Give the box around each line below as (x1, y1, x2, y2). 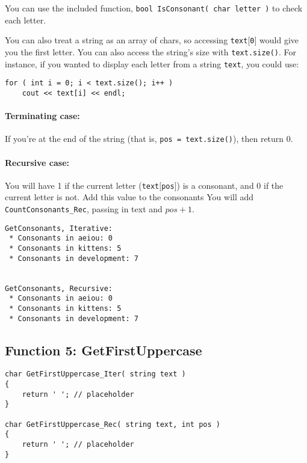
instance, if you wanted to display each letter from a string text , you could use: (5, 57, 299, 70)
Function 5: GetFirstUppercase (5, 340, 202, 359)
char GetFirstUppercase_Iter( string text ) (5, 370, 186, 379)
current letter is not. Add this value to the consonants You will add (5, 191, 254, 203)
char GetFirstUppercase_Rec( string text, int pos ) (5, 420, 220, 429)
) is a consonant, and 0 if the (176, 179, 284, 191)
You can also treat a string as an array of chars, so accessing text (5, 34, 248, 46)
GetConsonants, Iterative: (5, 224, 113, 233)
